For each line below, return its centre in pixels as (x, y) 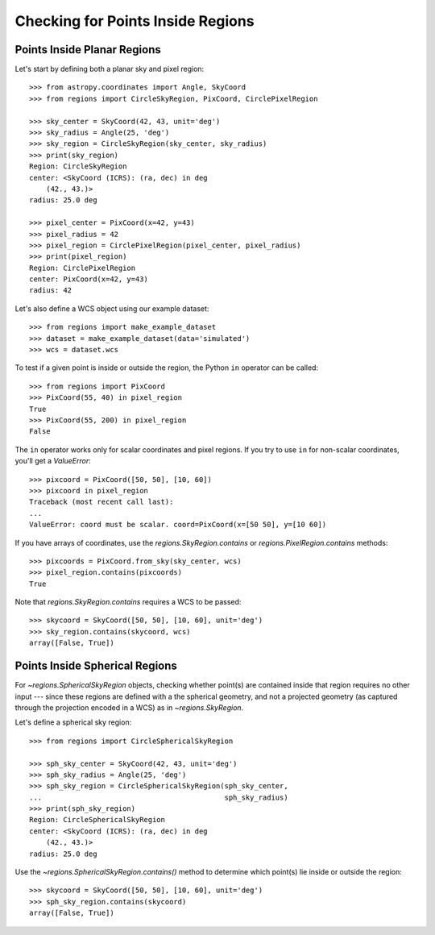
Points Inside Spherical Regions (96, 666)
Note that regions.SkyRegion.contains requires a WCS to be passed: (128, 602)
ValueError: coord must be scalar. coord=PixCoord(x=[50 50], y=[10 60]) (178, 525)
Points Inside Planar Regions (88, 50)
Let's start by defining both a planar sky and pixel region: (110, 69)
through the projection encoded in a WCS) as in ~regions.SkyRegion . (129, 707)
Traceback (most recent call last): (101, 502)
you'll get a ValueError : (53, 461)
